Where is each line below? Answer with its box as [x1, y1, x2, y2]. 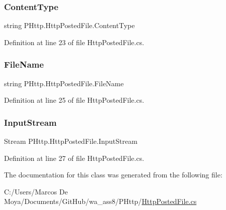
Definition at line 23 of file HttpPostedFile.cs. [4, 37, 144, 47]
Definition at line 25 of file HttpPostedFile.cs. [4, 95, 144, 105]
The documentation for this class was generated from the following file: [4, 169, 222, 180]
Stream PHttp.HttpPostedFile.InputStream [4, 136, 138, 146]
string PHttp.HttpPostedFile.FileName [4, 78, 124, 88]
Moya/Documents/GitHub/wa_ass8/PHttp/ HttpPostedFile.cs [4, 196, 197, 206]
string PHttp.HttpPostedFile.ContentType [4, 20, 135, 31]
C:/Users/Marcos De [4, 186, 68, 196]
